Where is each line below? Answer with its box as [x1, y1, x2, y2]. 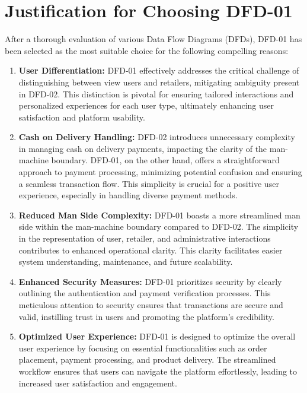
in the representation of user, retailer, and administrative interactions [18, 232, 271, 245]
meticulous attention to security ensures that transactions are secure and [18, 299, 283, 310]
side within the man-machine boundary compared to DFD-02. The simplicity [18, 220, 299, 233]
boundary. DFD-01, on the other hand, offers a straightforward [51, 154, 280, 166]
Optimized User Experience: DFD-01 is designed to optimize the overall [18, 330, 296, 343]
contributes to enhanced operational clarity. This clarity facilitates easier [18, 243, 283, 256]
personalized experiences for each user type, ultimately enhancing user [18, 99, 274, 112]
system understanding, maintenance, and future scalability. [18, 255, 233, 268]
